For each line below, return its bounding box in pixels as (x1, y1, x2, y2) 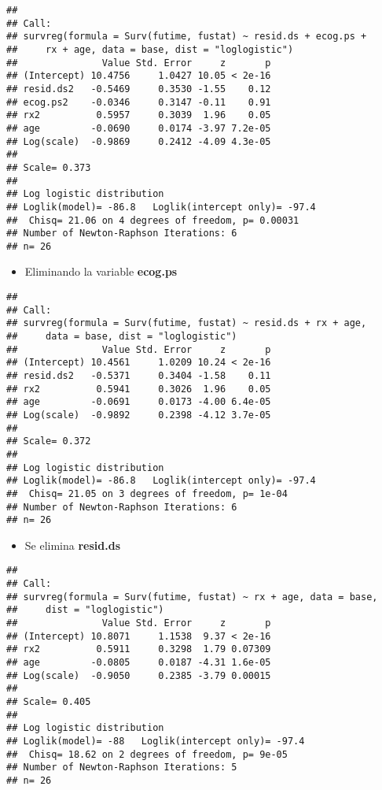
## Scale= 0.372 (6, 436, 91, 447)
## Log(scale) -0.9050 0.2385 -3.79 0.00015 (6, 669, 271, 681)
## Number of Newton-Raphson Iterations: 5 (6, 762, 237, 773)
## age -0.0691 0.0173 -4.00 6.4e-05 (6, 396, 271, 408)
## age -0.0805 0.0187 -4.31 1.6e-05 (6, 657, 271, 669)
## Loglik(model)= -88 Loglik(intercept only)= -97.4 (6, 736, 305, 747)
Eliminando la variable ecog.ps (24, 263, 178, 280)
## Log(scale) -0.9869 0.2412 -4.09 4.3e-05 (6, 135, 271, 147)
